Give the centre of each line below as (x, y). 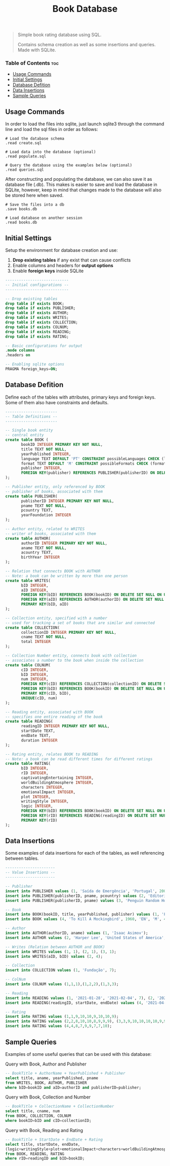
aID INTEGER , (35, 590)
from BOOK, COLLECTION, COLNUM (38, 1116)
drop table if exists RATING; (37, 336)
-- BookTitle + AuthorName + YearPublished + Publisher (65, 1073)
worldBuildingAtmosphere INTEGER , (57, 783)
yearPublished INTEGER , (46, 454)
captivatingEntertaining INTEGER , (57, 778)
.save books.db (21, 209)
